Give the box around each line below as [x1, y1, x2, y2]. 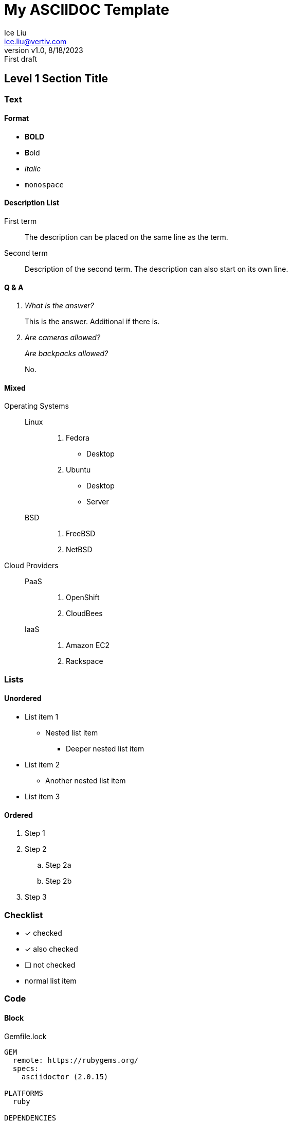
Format [4, 114, 29, 123]
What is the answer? [25, 301, 94, 310]
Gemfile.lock [4, 1031, 47, 1041]
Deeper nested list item [66, 744, 144, 754]
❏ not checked [25, 960, 76, 970]
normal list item [25, 976, 77, 986]
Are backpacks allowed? [25, 349, 108, 358]
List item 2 [25, 760, 60, 769]
